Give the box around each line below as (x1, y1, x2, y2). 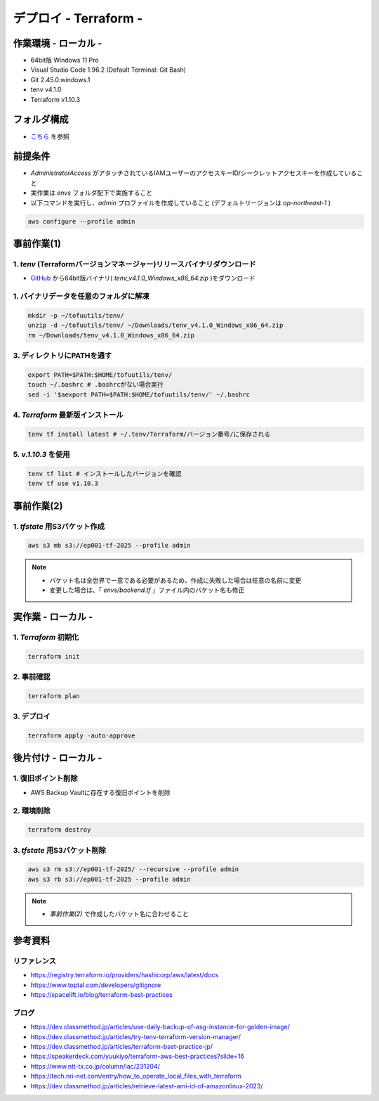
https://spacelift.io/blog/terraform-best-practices (30, 991, 173, 999)
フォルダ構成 (13, 113, 69, 126)
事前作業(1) (13, 238, 61, 250)
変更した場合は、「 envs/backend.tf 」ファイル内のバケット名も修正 (49, 586, 245, 594)
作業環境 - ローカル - (13, 37, 102, 49)
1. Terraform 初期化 (13, 632, 79, 642)
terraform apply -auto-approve (27, 732, 136, 740)
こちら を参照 (30, 132, 69, 141)
